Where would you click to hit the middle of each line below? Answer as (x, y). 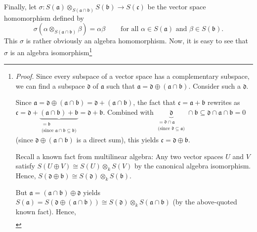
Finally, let (20, 6)
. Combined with (128, 112)
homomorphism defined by (44, 17)
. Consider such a (214, 85)
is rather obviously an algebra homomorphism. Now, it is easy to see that (137, 41)
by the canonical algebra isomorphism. (193, 166)
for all (130, 29)
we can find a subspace (50, 85)
